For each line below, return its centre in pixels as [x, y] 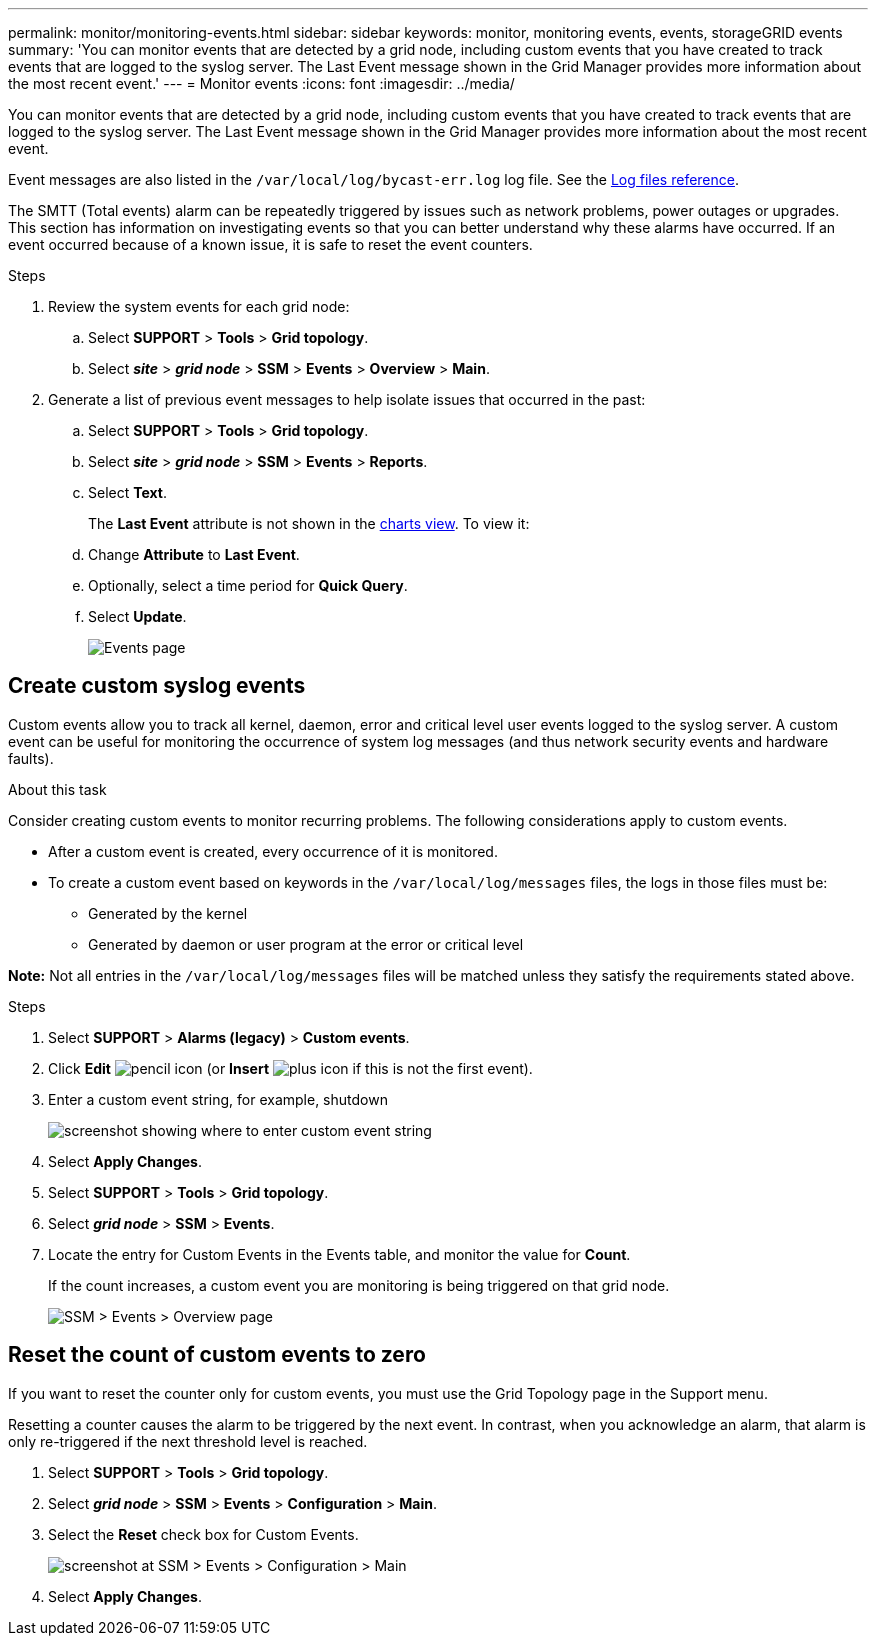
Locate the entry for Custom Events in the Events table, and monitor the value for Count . [339, 1254]
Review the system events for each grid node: [199, 306]
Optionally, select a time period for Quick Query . [248, 585]
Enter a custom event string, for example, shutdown [218, 1099]
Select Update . [137, 616]
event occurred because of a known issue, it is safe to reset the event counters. [270, 244]
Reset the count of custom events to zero [217, 1355]
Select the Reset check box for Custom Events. [203, 1534]
